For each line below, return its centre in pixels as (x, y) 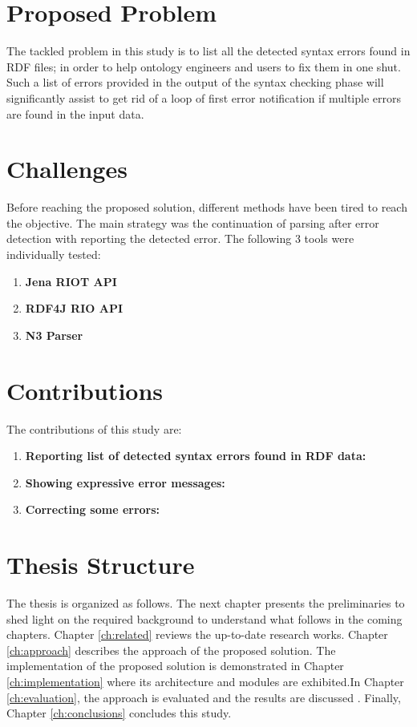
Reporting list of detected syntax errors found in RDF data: (196, 456)
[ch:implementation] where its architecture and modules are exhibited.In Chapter (205, 681)
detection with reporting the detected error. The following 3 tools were (180, 238)
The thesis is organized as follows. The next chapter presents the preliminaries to (206, 603)
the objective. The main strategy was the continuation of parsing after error (193, 222)
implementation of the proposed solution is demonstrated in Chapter (175, 666)
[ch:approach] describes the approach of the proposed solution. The (171, 650)
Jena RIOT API (71, 281)
